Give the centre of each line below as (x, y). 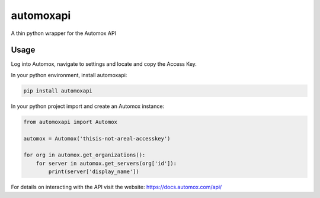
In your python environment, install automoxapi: (69, 75)
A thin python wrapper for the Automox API (64, 33)
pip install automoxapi (58, 91)
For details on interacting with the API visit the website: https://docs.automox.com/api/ (116, 187)
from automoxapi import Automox (71, 122)
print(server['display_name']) (94, 172)
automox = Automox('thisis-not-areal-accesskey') (97, 138)
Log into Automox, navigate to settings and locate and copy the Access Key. (104, 64)
